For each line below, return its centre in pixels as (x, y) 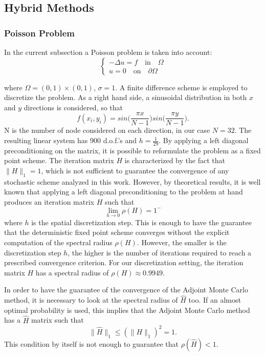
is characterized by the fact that (175, 160)
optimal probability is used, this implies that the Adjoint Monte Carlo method (127, 310)
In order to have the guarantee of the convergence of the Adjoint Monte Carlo (126, 290)
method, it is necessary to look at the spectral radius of (91, 300)
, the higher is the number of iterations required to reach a (160, 252)
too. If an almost (215, 300)
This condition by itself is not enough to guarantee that (91, 343)
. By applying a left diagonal (204, 140)
